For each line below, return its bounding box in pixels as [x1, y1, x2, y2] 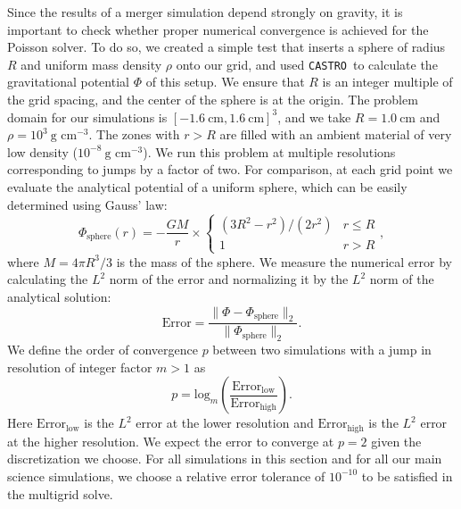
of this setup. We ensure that [145, 72, 305, 91]
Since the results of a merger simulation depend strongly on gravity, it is [7, 3, 403, 21]
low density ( [7, 142, 78, 161]
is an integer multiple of [322, 72, 453, 91]
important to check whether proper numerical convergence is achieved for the [7, 20, 429, 38]
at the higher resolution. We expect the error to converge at [7, 431, 334, 450]
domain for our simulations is [7, 107, 168, 126]
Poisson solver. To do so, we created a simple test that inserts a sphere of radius [7, 38, 446, 56]
